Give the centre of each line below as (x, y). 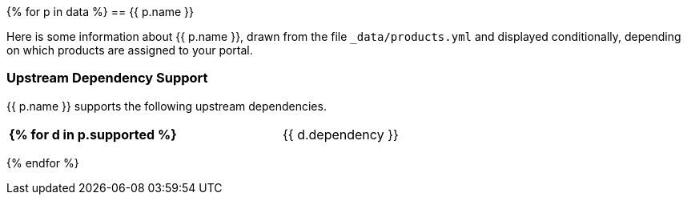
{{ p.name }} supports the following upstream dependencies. (167, 106)
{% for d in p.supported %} (93, 134)
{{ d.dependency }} (340, 134)
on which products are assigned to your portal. (130, 50)
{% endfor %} (43, 163)
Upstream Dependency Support (107, 78)
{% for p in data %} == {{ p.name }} (100, 12)
